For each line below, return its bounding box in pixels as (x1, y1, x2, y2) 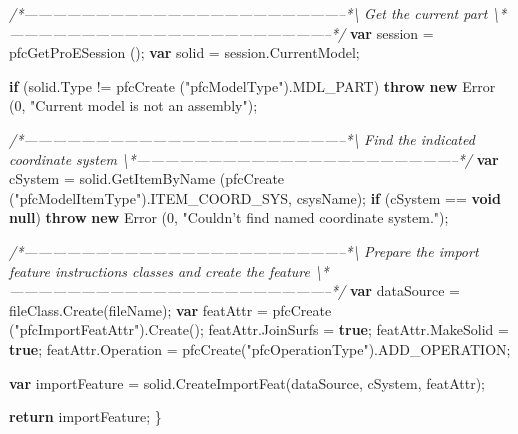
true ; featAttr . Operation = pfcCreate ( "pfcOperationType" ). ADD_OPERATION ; (9, 338, 511, 359)
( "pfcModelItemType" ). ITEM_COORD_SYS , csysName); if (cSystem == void (9, 187, 502, 208)
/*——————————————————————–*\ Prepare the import (9, 240, 479, 261)
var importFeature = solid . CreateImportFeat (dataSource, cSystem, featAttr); (9, 372, 485, 393)
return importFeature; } (9, 406, 162, 427)
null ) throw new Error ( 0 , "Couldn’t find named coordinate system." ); (9, 207, 449, 228)
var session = (349, 22, 434, 43)
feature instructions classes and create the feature (9, 260, 310, 281)
